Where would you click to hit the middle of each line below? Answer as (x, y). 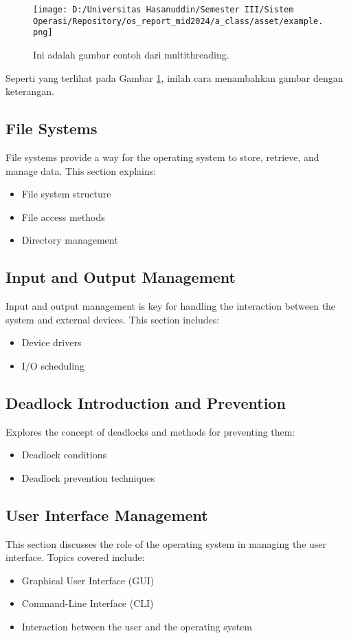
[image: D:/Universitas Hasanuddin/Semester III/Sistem (164, 10)
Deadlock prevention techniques (88, 477)
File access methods (63, 216)
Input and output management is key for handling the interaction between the (171, 306)
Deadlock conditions (64, 455)
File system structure (66, 194)
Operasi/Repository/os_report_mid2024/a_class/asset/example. (178, 21)
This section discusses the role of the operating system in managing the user (166, 543)
